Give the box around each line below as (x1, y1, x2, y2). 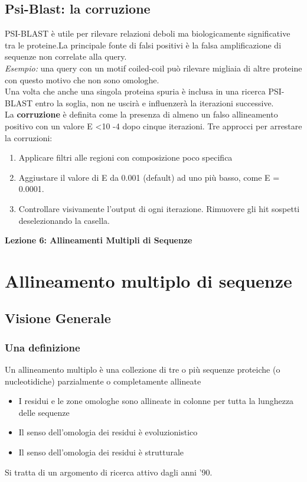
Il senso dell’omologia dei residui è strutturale (18, 446, 184, 458)
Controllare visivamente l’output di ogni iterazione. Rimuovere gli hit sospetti (18, 202, 300, 214)
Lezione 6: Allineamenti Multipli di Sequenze (5, 234, 192, 246)
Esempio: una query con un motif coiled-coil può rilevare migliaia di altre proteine (5, 61, 302, 74)
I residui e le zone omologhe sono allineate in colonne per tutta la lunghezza (18, 395, 294, 407)
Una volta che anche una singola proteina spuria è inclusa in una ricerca (5, 85, 266, 97)
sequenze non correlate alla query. (5, 50, 127, 63)
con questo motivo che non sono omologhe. (5, 73, 159, 86)
